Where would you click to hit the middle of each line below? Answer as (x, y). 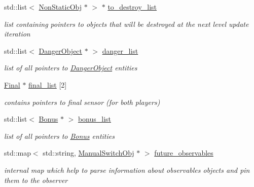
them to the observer (36, 180)
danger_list (120, 50)
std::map (17, 153)
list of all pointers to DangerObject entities (71, 68)
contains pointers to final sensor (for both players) (82, 102)
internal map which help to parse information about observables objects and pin (127, 170)
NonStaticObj (60, 7)
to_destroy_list (132, 7)
